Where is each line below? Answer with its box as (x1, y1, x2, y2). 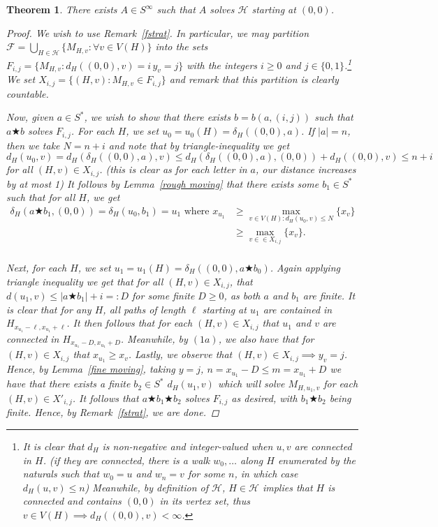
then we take (6, 138, 60, 152)
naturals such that (22, 466, 100, 481)
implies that (262, 480, 313, 494)
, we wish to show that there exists (84, 110, 231, 124)
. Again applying (270, 260, 340, 274)
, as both (224, 288, 261, 302)
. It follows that (72, 390, 139, 405)
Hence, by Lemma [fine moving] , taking (6, 362, 175, 376)
